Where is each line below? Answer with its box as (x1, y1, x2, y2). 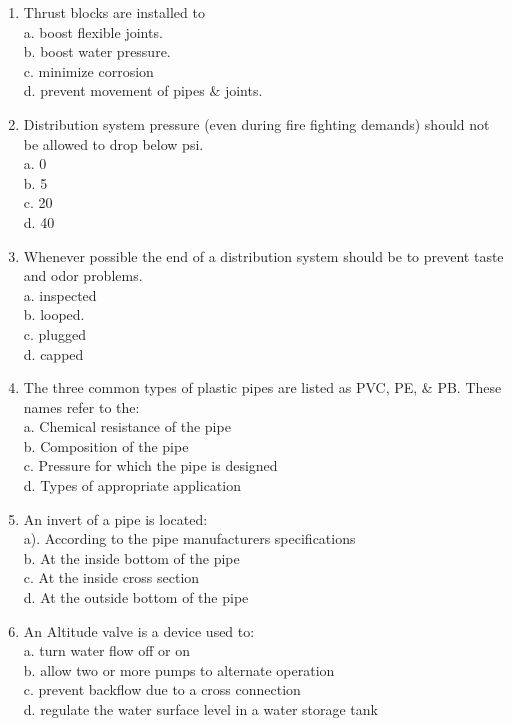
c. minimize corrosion (23, 60, 154, 81)
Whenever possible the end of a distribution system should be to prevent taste (23, 245, 504, 266)
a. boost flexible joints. (23, 21, 163, 42)
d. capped (23, 343, 84, 364)
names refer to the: (23, 396, 140, 417)
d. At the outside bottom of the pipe (23, 587, 249, 608)
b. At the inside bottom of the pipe (23, 547, 240, 568)
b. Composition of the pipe (23, 435, 189, 456)
